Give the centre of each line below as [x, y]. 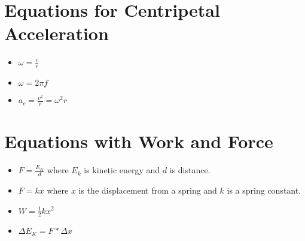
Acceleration [57, 33]
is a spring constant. [264, 190]
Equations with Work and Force [139, 141]
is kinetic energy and [122, 170]
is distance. [190, 170]
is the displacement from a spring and [148, 190]
